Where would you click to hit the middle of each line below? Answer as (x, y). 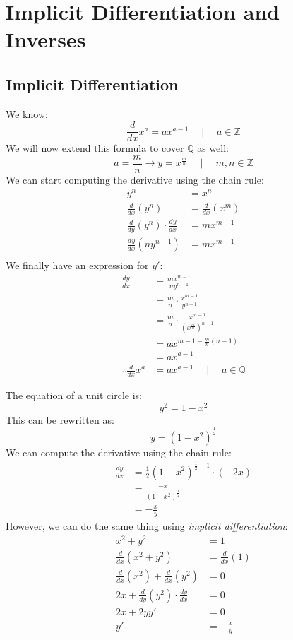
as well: (213, 148)
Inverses (46, 39)
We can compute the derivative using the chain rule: (119, 452)
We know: (27, 113)
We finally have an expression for (77, 265)
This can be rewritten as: (60, 419)
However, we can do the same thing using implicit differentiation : (147, 526)
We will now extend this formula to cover (95, 148)
